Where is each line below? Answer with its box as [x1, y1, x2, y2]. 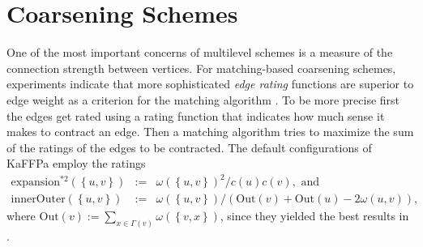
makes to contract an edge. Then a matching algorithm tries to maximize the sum [6, 123, 414, 140]
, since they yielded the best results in [220, 207, 409, 224]
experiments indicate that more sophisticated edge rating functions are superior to [6, 75, 414, 92]
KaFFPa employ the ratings [6, 155, 146, 172]
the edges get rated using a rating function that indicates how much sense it [6, 107, 385, 124]
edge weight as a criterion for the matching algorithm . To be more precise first [6, 91, 400, 108]
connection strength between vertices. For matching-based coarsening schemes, [6, 59, 396, 76]
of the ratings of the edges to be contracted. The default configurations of [6, 138, 372, 155]
